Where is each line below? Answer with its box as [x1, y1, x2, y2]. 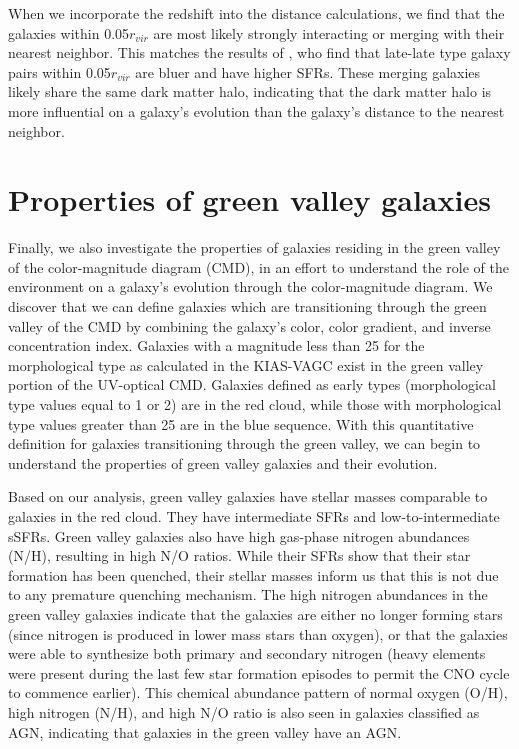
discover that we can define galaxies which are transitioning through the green [8, 296, 487, 317]
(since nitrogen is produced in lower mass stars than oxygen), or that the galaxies [8, 623, 508, 644]
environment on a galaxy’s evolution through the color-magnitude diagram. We [8, 276, 493, 297]
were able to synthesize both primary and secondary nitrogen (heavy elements [8, 643, 486, 664]
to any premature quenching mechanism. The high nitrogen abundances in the [8, 584, 488, 605]
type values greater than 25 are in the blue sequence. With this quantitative [8, 413, 474, 434]
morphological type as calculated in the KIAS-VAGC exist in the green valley [8, 354, 484, 375]
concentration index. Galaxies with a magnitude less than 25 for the [8, 335, 425, 356]
